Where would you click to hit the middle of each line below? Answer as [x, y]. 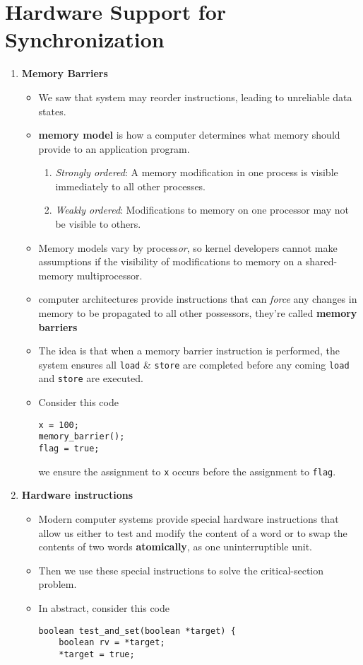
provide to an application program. [114, 148]
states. [52, 111]
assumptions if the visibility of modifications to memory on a [170, 261]
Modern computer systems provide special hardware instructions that [189, 518]
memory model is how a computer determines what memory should [189, 135]
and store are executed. [91, 378]
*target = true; [97, 654]
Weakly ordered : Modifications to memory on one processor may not [202, 210]
